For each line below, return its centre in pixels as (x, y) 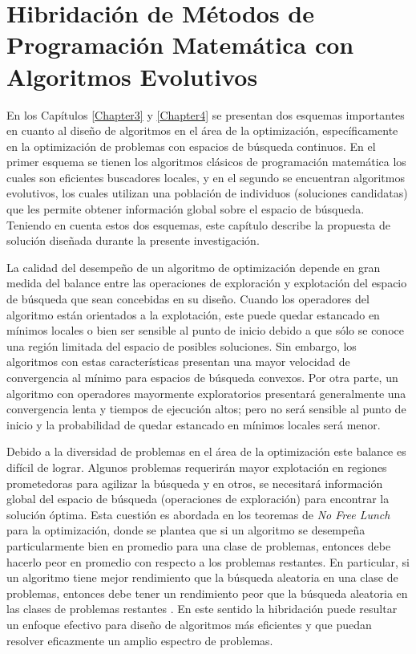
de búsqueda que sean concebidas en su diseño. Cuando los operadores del (188, 299)
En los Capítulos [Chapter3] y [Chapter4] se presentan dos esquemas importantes (206, 114)
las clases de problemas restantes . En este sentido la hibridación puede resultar (202, 609)
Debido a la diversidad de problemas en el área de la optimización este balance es (206, 451)
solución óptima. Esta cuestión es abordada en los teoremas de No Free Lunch (198, 514)
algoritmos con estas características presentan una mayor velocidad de (178, 362)
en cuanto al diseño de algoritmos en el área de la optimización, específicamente (202, 130)
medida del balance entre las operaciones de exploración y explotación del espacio (207, 283)
